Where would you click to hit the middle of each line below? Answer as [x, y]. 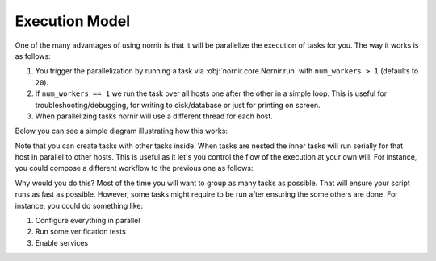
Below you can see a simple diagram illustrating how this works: [121, 131]
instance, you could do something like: [79, 205]
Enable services [62, 242]
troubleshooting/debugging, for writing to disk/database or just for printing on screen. [178, 105]
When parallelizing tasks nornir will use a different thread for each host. [154, 116]
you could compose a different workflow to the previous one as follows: [134, 168]
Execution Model [73, 21]
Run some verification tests [81, 232]
